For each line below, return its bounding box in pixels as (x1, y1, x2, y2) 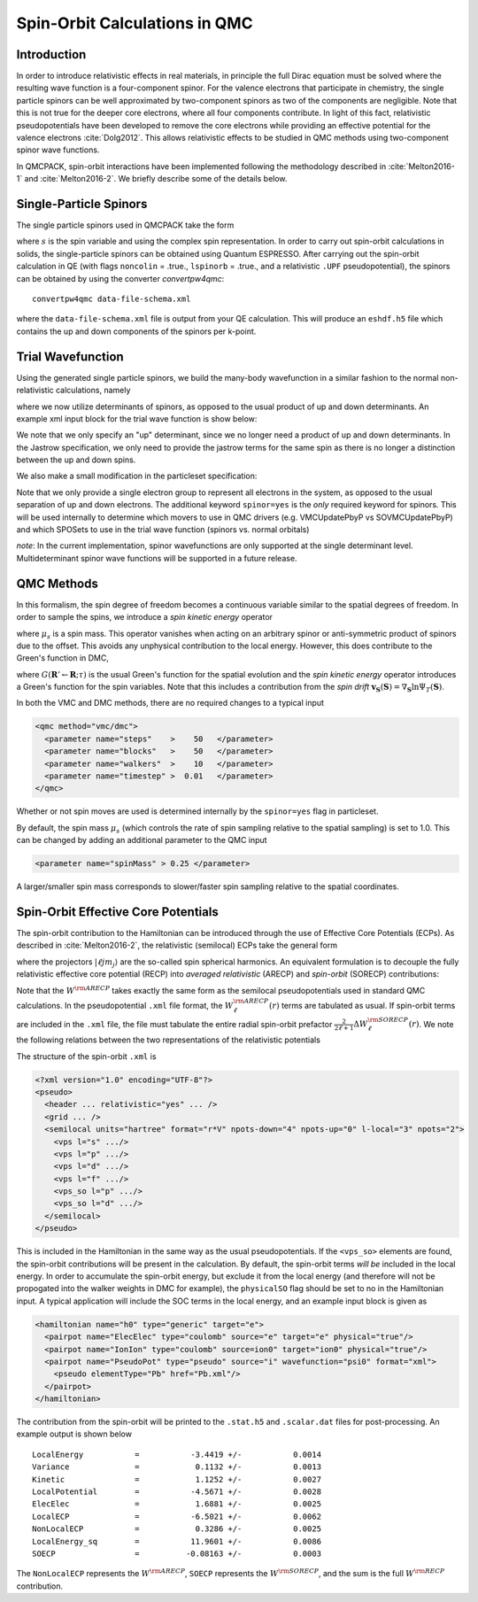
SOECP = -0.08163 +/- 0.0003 (32, 1549, 322, 1559)
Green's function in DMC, (16, 653, 110, 663)
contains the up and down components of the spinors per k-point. (16, 326, 257, 337)
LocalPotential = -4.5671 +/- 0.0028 (32, 1487, 322, 1497)
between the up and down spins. (16, 454, 136, 465)
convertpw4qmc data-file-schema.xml (32, 294, 191, 305)
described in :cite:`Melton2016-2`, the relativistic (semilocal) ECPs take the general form (16, 940, 338, 951)
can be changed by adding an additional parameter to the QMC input (16, 835, 267, 846)
